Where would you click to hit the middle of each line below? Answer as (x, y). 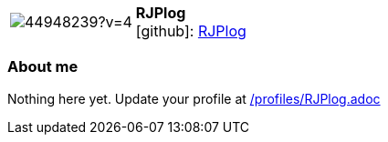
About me (43, 67)
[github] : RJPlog (191, 31)
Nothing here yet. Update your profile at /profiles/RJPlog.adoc (194, 98)
